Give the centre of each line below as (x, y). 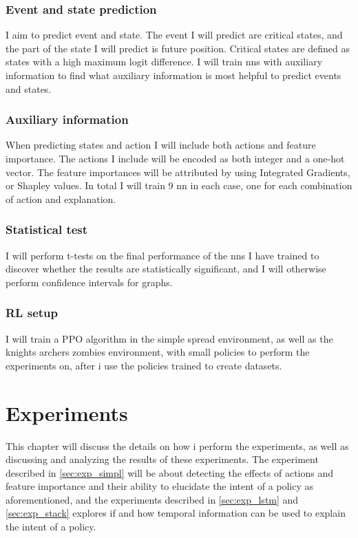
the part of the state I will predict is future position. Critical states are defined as (178, 48)
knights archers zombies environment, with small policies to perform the (158, 352)
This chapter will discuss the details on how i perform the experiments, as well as (177, 445)
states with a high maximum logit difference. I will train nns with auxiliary (164, 62)
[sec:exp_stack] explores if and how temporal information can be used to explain (176, 513)
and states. (29, 88)
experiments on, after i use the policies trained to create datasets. (144, 365)
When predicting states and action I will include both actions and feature (161, 145)
